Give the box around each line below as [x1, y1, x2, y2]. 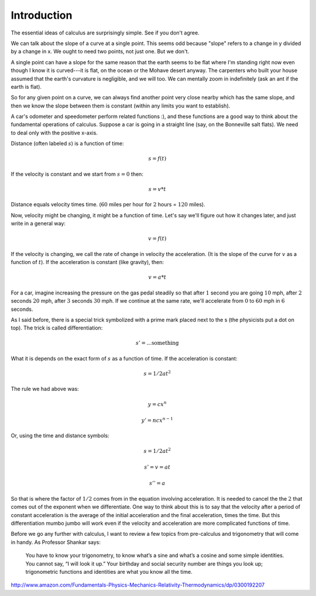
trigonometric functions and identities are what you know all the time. [25, 568, 193, 575]
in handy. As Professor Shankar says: [11, 538, 101, 546]
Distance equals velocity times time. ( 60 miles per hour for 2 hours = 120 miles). [11, 201, 205, 208]
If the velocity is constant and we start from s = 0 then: [11, 170, 143, 178]
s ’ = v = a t [144, 463, 171, 470]
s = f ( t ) [148, 155, 167, 162]
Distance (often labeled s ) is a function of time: [11, 140, 124, 147]
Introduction [11, 9, 73, 22]
